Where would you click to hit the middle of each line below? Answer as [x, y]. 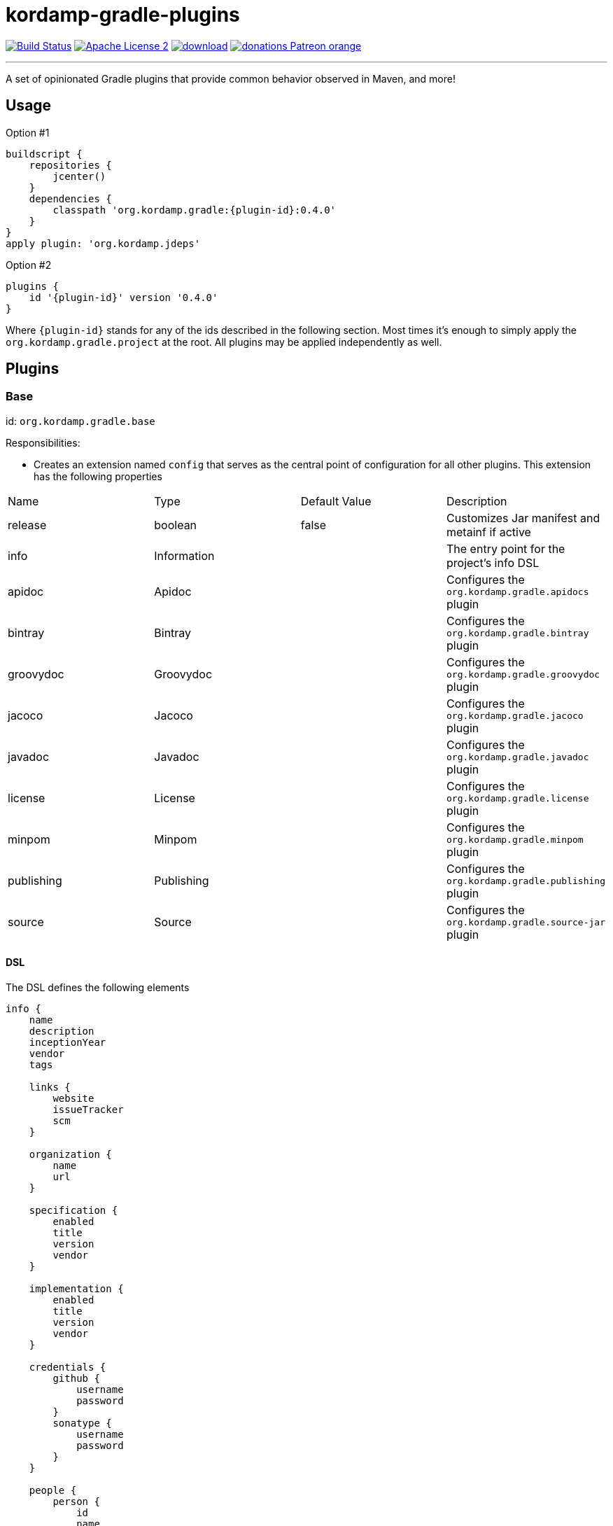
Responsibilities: [43, 442]
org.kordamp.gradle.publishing [526, 881]
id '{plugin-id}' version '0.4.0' [124, 297]
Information [184, 555]
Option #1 [28, 132]
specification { [73, 1211]
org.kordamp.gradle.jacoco [515, 715]
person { [76, 1502]
